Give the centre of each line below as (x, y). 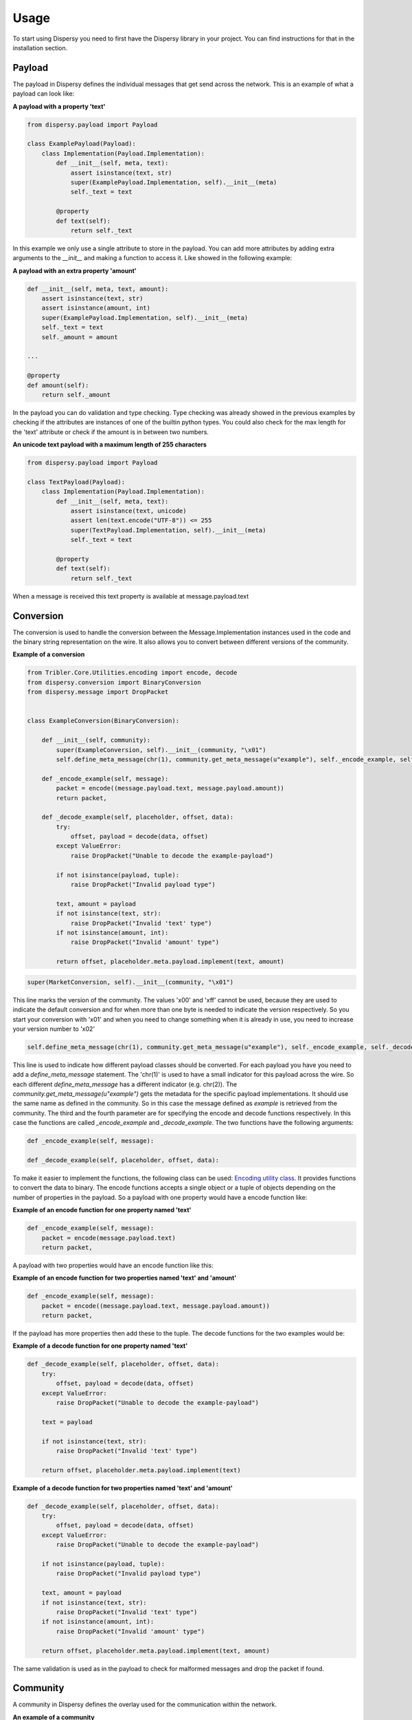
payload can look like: (44, 94)
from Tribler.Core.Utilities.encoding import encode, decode (132, 673)
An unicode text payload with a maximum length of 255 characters (110, 444)
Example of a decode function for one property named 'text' (100, 1346)
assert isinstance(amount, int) (96, 308)
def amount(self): (58, 385)
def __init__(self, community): (96, 740)
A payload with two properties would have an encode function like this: (113, 1265)
